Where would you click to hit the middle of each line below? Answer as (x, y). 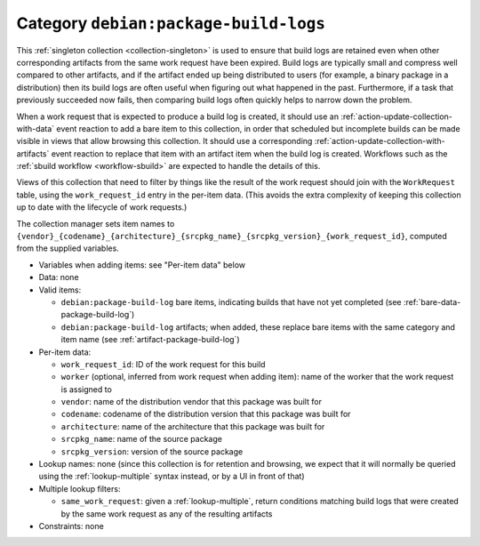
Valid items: (60, 290)
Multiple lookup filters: (80, 488)
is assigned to (87, 389)
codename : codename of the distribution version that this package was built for (206, 414)
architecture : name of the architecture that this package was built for (193, 426)
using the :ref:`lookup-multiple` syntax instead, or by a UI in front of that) (172, 477)
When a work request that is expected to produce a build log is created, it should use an (178, 116)
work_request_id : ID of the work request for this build (163, 364)
